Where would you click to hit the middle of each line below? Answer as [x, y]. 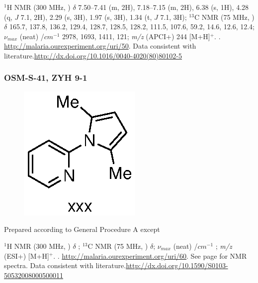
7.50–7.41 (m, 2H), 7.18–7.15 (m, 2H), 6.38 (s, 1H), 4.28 [164, 7]
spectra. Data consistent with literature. [65, 265]
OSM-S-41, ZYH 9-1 [46, 78]
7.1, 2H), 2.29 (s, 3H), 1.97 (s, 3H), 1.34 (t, [86, 17]
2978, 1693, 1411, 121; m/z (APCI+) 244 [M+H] [136, 36]
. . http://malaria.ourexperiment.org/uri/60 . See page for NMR [150, 255]
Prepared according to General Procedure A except [82, 229]
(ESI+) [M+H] [27, 255]
